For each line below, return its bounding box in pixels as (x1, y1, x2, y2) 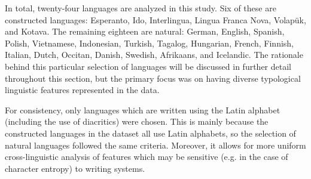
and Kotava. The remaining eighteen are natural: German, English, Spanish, (5, 25, 285, 38)
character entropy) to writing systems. (5, 162, 145, 174)
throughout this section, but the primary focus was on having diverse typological (5, 72, 301, 84)
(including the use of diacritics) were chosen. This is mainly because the (5, 115, 269, 128)
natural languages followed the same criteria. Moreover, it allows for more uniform (5, 138, 306, 151)
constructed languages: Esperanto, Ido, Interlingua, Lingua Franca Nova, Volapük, (5, 13, 306, 26)
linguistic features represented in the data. (5, 84, 160, 96)
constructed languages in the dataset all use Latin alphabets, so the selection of (5, 126, 296, 139)
